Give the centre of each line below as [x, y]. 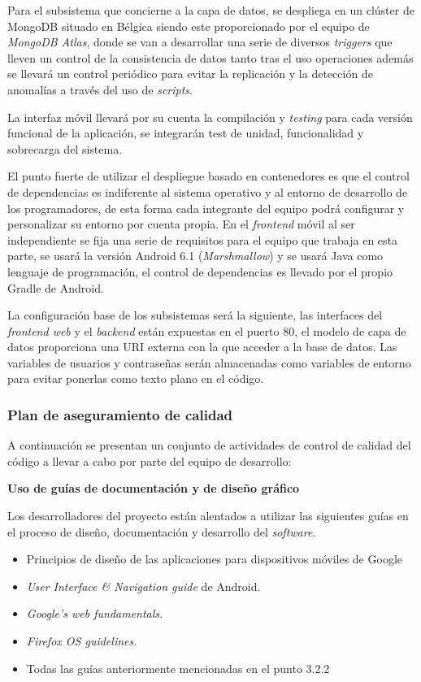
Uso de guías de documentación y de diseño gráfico [154, 488]
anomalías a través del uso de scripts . [100, 89]
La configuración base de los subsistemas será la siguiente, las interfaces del [195, 315]
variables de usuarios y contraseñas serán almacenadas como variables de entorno [209, 362]
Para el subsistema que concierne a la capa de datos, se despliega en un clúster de [211, 10]
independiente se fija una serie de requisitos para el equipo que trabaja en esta [203, 239]
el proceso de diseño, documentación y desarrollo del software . [162, 531]
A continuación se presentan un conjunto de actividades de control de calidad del [209, 445]
